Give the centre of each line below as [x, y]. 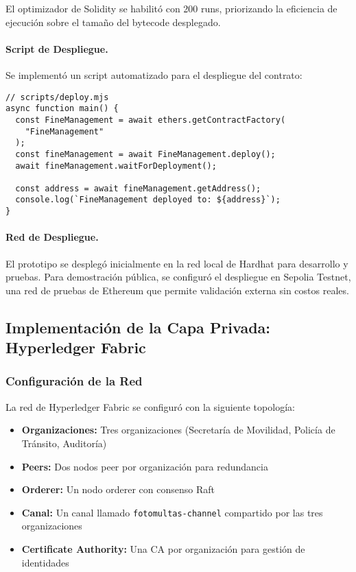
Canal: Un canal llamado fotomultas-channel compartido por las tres [172, 512]
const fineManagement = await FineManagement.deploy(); [145, 154]
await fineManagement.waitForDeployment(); [116, 166]
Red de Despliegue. [52, 237]
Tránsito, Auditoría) [64, 443]
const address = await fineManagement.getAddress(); [138, 188]
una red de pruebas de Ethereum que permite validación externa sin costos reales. [177, 290]
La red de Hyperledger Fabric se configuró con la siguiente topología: [150, 406]
